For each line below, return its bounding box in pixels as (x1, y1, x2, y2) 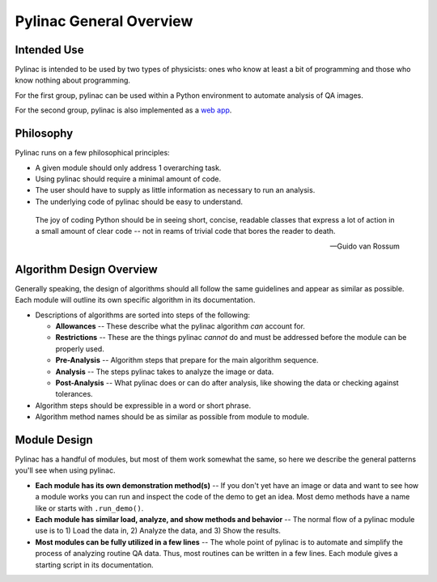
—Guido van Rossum (329, 241, 400, 251)
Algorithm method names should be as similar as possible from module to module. (35, 412, 310, 422)
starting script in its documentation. (35, 559, 154, 570)
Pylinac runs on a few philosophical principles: (15, 148, 170, 158)
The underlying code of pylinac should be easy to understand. (35, 197, 243, 206)
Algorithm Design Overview (15, 262, 158, 276)
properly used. (55, 344, 104, 354)
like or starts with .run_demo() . (35, 503, 144, 513)
